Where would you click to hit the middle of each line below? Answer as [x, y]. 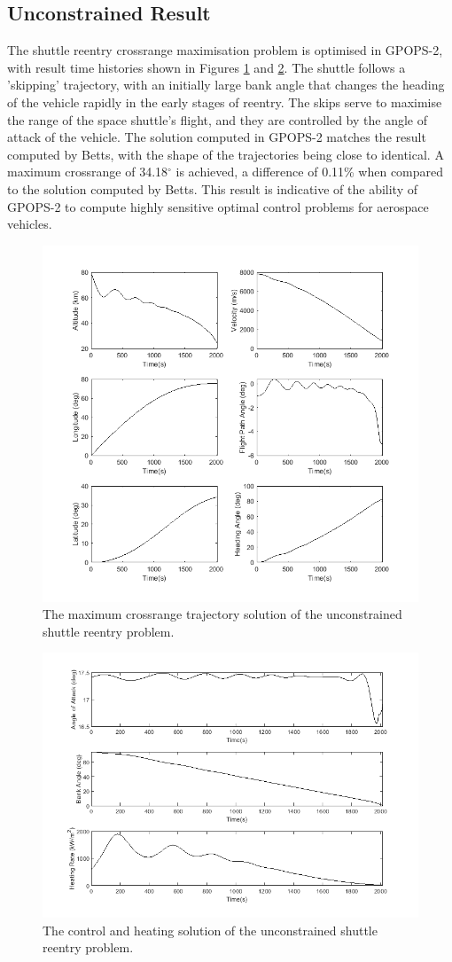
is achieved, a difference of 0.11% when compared [310, 172]
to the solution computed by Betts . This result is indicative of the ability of [213, 188]
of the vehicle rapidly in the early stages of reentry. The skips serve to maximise [225, 102]
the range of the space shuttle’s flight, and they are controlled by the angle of [218, 119]
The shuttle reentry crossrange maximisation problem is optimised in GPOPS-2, [225, 50]
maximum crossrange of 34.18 [88, 172]
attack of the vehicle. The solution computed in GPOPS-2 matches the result [217, 137]
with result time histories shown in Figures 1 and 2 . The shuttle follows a [207, 67]
